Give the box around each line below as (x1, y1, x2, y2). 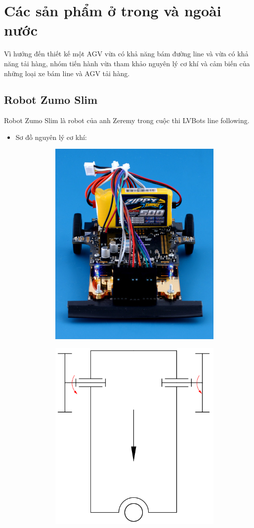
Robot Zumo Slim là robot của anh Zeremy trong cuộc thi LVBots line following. (4, 115, 250, 126)
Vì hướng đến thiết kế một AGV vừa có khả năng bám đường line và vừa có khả (4, 48, 249, 59)
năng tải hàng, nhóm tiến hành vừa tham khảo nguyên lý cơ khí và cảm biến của (4, 58, 250, 68)
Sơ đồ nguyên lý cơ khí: (15, 132, 87, 142)
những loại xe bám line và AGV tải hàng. (4, 68, 130, 78)
